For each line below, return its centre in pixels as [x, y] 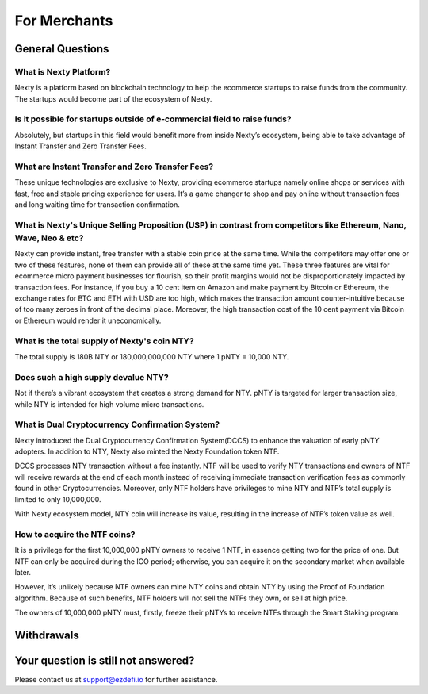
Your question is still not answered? [105, 660]
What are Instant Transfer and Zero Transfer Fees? [114, 167]
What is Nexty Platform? [63, 71]
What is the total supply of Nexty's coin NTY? [104, 341]
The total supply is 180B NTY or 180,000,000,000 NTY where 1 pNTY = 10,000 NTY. [152, 356]
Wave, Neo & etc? [49, 238]
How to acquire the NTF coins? [75, 534]
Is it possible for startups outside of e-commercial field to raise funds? [153, 119]
